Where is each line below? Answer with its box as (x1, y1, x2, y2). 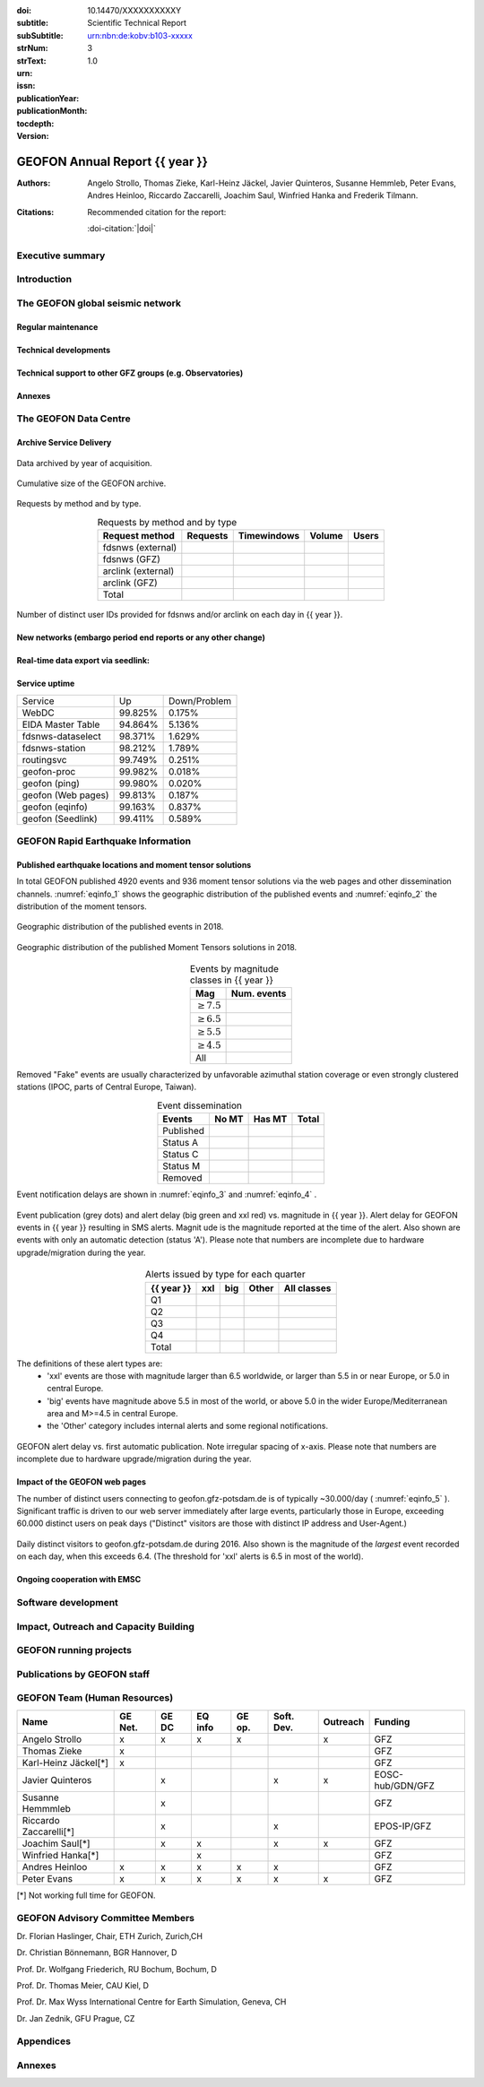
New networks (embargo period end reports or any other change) (16, 632, 266, 643)
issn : (16, 81, 36, 91)
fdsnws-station (22, 741, 86, 754)
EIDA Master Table (22, 718, 100, 731)
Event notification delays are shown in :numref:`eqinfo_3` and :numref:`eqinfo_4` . (16, 1189, 317, 1200)
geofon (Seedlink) (22, 812, 98, 825)
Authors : (16, 178, 51, 188)
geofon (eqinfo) (22, 801, 89, 813)
